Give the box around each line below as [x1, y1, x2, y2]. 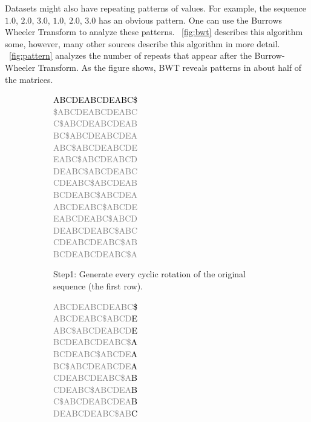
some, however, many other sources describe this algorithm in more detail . [5, 37, 280, 50]
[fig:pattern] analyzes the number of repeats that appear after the [9, 49, 252, 62]
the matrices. [5, 73, 53, 85]
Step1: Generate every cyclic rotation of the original [53, 268, 246, 280]
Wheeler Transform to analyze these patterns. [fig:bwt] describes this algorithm [5, 25, 303, 38]
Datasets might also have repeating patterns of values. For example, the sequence [5, 2, 306, 14]
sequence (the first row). [53, 280, 143, 292]
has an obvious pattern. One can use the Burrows [98, 13, 283, 26]
